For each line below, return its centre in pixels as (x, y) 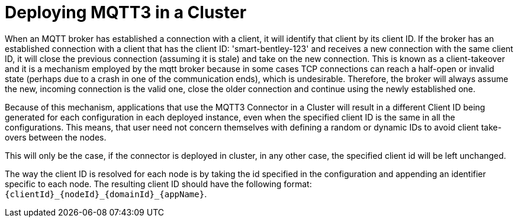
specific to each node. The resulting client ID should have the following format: (158, 184)
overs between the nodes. (56, 137)
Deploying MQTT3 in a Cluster (126, 12)
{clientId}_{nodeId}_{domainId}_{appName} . (106, 194)
